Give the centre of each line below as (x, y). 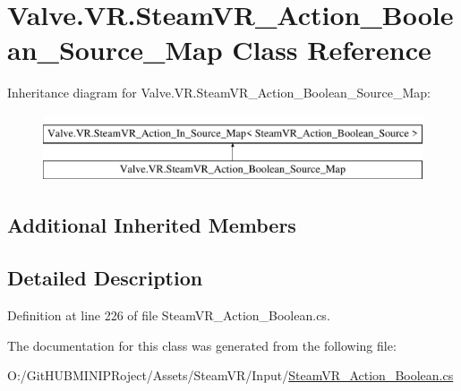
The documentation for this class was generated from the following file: (202, 345)
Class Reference (332, 50)
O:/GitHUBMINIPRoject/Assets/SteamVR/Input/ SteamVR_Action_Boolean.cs (230, 375)
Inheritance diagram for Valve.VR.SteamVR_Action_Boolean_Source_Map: (219, 93)
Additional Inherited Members (152, 225)
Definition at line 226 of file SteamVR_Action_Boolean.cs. (169, 315)
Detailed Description (105, 278)
